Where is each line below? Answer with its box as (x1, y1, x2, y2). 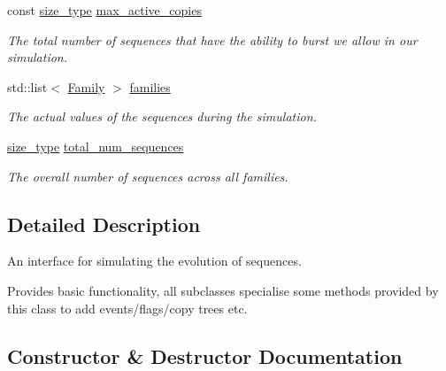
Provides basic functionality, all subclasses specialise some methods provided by (7, 281, 439, 299)
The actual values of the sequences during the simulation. (7, 107, 317, 126)
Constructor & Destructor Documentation (7, 342, 403, 369)
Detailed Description (7, 210, 201, 237)
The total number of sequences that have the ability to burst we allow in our (7, 30, 418, 49)
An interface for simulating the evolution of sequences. (7, 251, 302, 270)
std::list (7, 77, 48, 96)
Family (67, 77, 105, 96)
